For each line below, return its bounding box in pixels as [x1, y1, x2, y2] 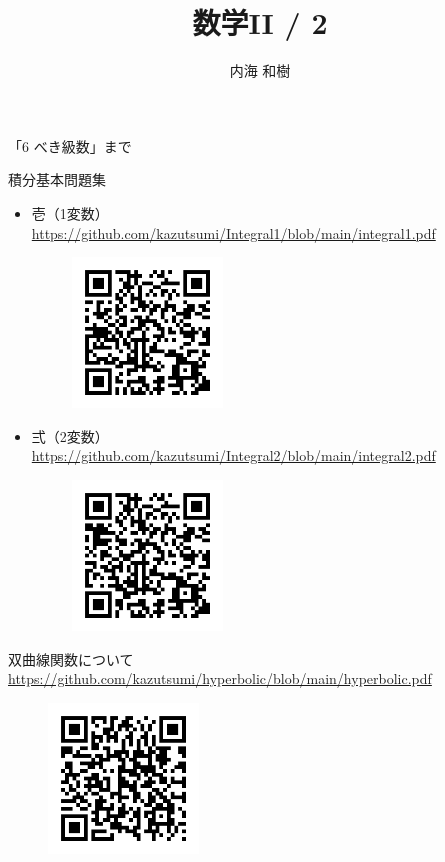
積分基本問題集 [8, 169, 106, 190]
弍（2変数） [31, 425, 109, 446]
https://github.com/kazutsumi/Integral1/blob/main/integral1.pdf [31, 222, 436, 243]
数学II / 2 [192, 2, 328, 43]
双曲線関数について [8, 648, 134, 669]
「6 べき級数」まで [8, 135, 132, 156]
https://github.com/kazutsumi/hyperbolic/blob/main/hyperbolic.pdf [8, 668, 432, 689]
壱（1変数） [31, 202, 109, 223]
